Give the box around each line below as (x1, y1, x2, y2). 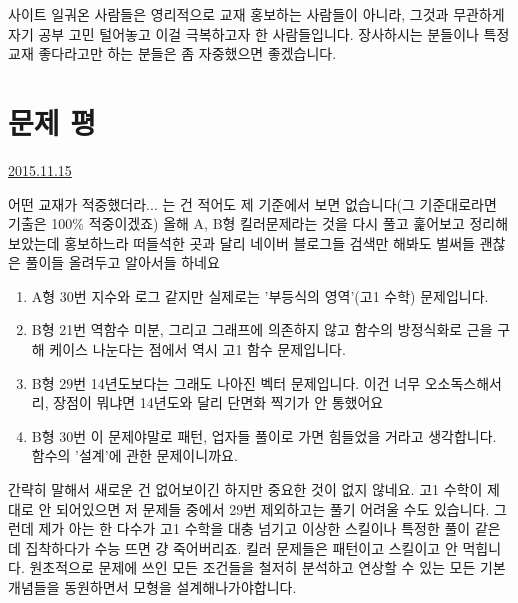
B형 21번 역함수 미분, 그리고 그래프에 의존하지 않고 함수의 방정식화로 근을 (31, 319, 493, 340)
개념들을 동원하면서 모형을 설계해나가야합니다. (8, 577, 297, 597)
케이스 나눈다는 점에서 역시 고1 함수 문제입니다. (49, 339, 346, 360)
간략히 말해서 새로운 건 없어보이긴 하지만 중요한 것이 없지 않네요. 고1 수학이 (8, 479, 483, 500)
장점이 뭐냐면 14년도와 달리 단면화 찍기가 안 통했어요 (53, 392, 384, 413)
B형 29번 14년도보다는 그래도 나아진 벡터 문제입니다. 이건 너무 (31, 372, 421, 393)
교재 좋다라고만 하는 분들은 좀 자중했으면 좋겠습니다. (8, 43, 337, 64)
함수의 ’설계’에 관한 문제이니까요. (31, 445, 238, 466)
